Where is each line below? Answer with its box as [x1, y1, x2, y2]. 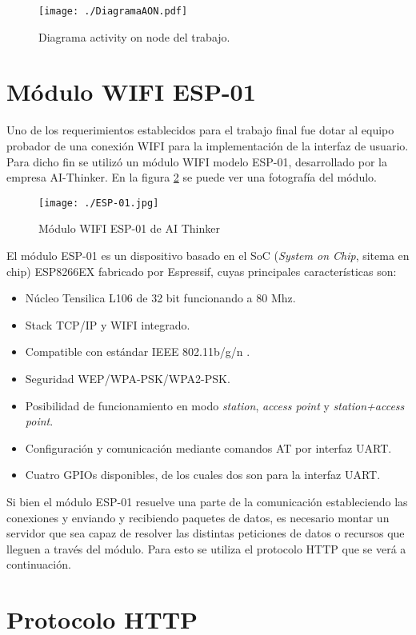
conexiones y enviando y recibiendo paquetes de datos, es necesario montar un [6, 509, 390, 525]
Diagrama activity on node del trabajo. [38, 28, 230, 45]
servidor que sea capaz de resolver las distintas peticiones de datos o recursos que [6, 525, 405, 541]
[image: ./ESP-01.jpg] [38, 197, 159, 209]
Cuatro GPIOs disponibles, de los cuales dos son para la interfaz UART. [25, 466, 381, 483]
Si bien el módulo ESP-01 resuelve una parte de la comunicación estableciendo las [6, 493, 408, 509]
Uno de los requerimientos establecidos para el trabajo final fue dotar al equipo [6, 122, 394, 138]
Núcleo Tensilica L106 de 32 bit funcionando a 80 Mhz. [25, 290, 296, 306]
